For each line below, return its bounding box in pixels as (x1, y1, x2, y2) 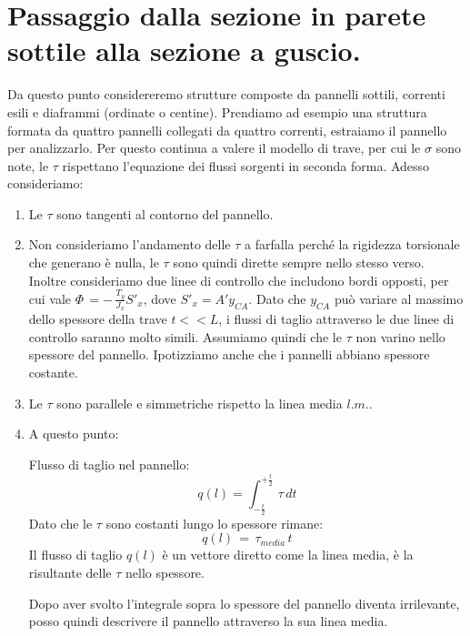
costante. (28, 362, 78, 381)
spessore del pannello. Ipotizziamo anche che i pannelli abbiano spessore (28, 345, 430, 364)
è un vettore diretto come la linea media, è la (162, 545, 414, 564)
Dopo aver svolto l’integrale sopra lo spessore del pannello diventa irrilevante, (28, 593, 460, 612)
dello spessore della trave (28, 309, 167, 328)
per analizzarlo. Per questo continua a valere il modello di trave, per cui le (7, 138, 421, 157)
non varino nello (355, 327, 445, 346)
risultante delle (28, 563, 112, 582)
